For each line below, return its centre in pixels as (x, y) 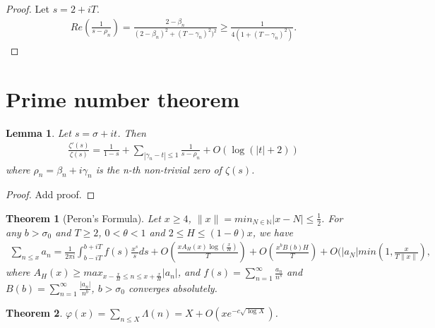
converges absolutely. (173, 287)
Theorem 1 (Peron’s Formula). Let (83, 218)
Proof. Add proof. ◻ (50, 194)
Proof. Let (28, 8)
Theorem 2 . (34, 313)
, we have (273, 232)
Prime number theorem (123, 98)
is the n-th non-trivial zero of (159, 169)
